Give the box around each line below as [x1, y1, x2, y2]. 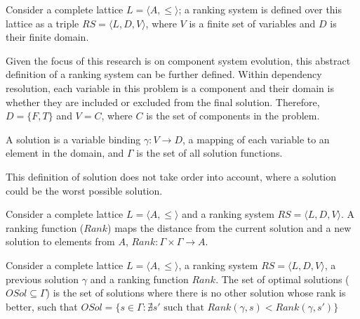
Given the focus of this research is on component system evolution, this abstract [6, 53, 351, 67]
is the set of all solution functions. [136, 145, 283, 160]
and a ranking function [90, 271, 189, 286]
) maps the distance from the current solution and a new [107, 220, 352, 235]
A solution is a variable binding [6, 131, 141, 146]
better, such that [6, 299, 78, 313]
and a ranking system [182, 207, 274, 221]
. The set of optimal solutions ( [215, 271, 349, 286]
